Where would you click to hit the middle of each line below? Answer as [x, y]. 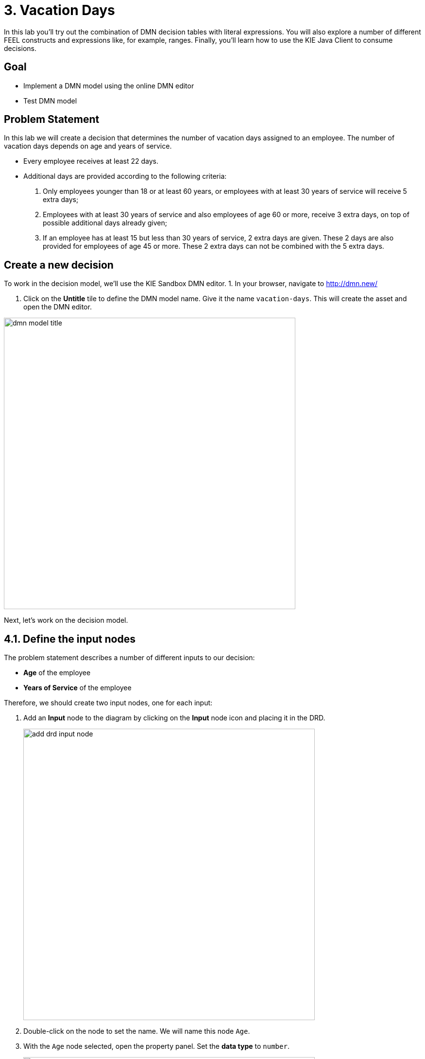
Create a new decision [59, 265]
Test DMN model [50, 101]
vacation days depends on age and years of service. [88, 146]
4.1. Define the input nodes [70, 639]
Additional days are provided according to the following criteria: [125, 176]
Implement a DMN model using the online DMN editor [109, 85]
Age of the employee [57, 673]
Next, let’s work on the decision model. [66, 620]
